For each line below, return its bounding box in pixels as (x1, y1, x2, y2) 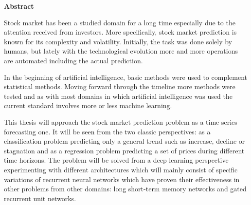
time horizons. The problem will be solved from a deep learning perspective (4, 155, 229, 165)
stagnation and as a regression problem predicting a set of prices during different (4, 145, 245, 155)
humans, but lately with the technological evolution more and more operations (4, 46, 238, 56)
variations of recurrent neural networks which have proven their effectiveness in (4, 174, 240, 184)
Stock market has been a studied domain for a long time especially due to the (4, 17, 235, 27)
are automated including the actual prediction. (4, 55, 143, 65)
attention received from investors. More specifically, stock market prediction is (4, 27, 237, 37)
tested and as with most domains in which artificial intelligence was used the (4, 91, 233, 101)
